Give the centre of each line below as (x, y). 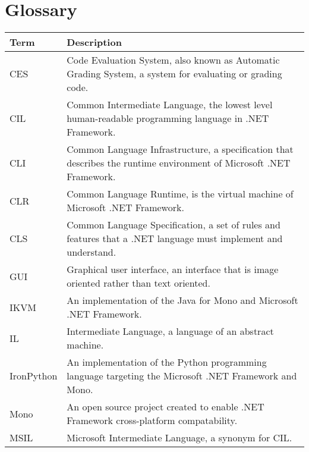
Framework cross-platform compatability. (152, 420)
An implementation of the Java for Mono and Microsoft (182, 300)
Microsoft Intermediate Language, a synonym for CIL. (179, 438)
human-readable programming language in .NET (168, 118)
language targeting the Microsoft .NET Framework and (182, 376)
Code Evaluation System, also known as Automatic (173, 60)
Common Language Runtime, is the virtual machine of (180, 194)
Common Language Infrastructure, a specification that (180, 149)
